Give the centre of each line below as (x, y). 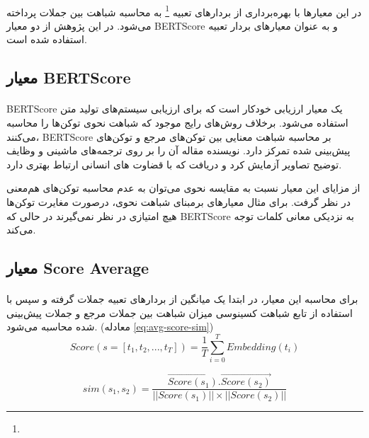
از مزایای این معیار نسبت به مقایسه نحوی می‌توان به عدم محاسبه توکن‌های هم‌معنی (183, 188)
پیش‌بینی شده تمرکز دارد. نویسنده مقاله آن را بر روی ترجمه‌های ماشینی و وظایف (178, 150)
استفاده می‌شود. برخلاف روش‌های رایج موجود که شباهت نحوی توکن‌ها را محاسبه (177, 122)
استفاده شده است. (47, 39)
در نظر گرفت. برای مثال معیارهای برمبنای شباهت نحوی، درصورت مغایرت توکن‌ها (179, 201)
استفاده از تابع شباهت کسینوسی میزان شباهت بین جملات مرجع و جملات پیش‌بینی (180, 312)
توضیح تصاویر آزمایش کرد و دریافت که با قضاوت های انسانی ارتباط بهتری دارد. (174, 164)
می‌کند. (21, 230)
